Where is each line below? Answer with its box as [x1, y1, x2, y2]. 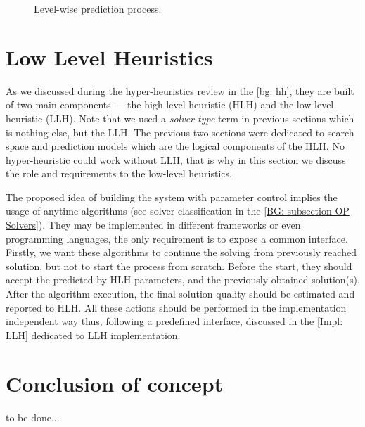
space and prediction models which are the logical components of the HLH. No [6, 139, 345, 153]
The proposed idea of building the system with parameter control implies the [6, 189, 338, 204]
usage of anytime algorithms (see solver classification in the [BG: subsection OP [6, 203, 350, 218]
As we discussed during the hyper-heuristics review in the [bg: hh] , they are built [6, 83, 354, 98]
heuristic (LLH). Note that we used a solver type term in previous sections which [6, 110, 354, 125]
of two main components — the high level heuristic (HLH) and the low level [6, 97, 334, 112]
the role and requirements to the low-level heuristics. [6, 166, 232, 181]
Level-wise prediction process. [34, 1, 162, 15]
